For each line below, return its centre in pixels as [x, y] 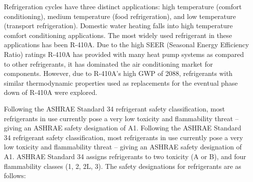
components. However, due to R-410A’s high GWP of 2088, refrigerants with [118, 73]
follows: [15, 175]
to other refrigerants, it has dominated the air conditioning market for [108, 64]
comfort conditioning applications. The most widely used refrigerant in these [118, 35]
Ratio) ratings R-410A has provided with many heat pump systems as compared [124, 54]
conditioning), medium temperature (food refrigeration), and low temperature [120, 16]
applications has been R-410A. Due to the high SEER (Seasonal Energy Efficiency [126, 45]
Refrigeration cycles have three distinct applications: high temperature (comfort [123, 6]
